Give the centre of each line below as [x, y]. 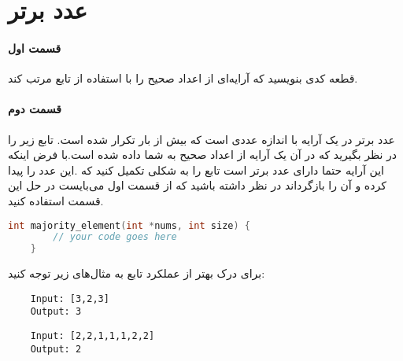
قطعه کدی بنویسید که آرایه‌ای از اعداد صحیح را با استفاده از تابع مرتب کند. [183, 78]
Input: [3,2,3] [70, 298]
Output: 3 [56, 312]
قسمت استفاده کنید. [56, 200]
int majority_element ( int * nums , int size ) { [129, 225]
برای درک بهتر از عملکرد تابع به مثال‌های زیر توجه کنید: [137, 273]
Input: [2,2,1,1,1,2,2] [92, 336]
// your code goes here [115, 237]
